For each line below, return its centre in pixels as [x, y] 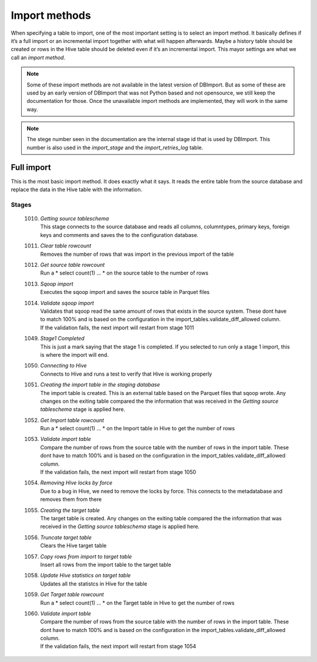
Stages [21, 205]
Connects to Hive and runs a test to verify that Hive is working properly [126, 374]
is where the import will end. [74, 355]
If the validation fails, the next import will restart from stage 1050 [118, 472]
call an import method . [38, 57]
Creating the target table [70, 510]
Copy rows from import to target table [86, 556]
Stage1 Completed [62, 339]
